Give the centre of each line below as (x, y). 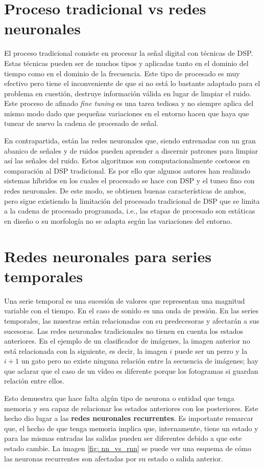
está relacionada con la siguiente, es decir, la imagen (86, 351)
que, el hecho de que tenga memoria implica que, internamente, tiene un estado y (131, 428)
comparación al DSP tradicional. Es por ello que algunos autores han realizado (127, 170)
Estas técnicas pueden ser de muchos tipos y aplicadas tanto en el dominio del (126, 63)
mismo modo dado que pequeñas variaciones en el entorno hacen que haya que (127, 113)
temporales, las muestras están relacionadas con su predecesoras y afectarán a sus (132, 320)
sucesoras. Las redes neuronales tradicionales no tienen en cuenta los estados (124, 331)
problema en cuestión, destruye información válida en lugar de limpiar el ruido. (128, 93)
